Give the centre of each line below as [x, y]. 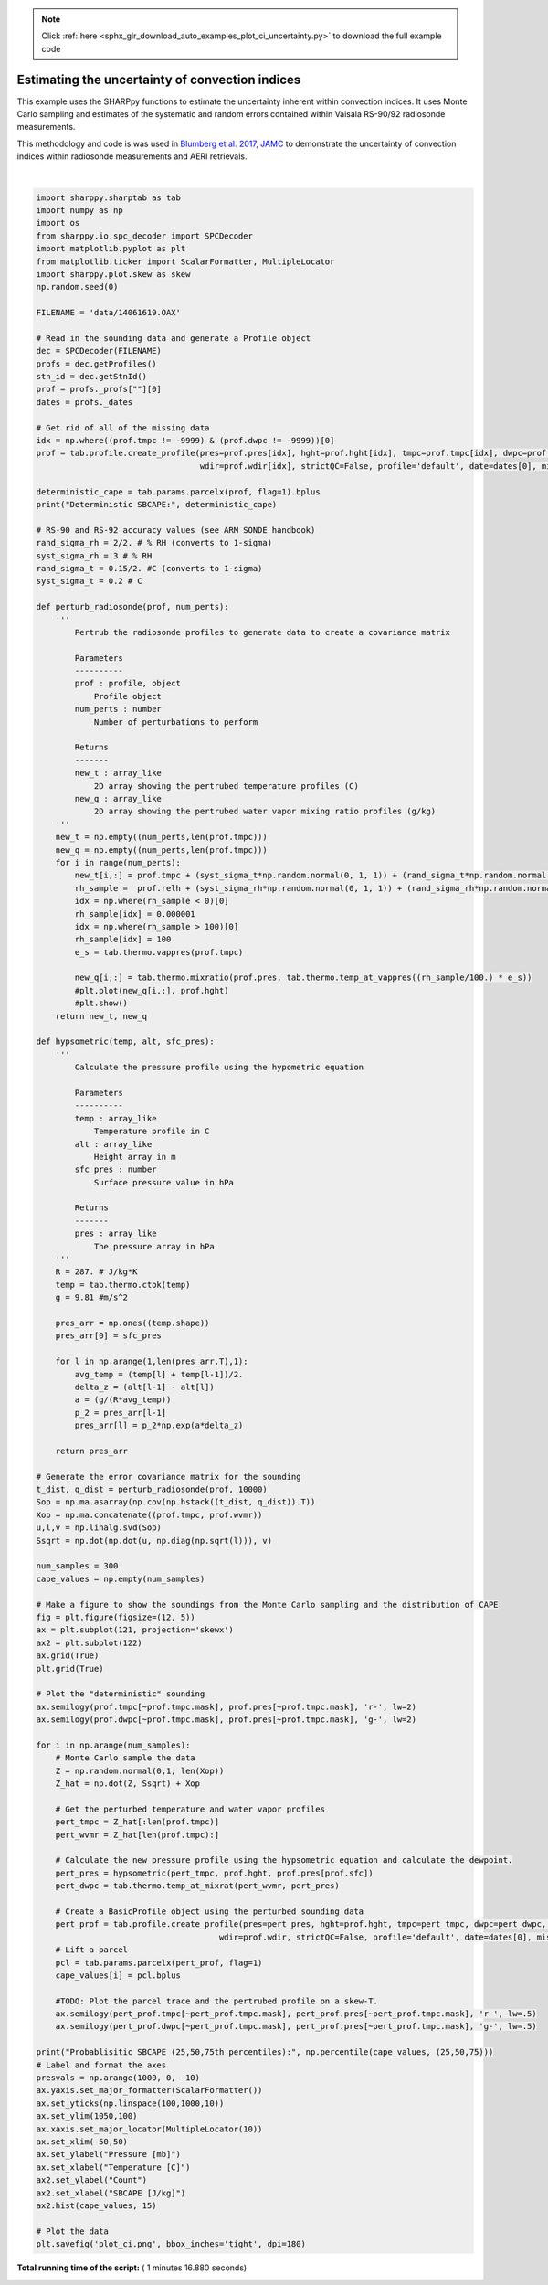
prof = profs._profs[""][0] [99, 389]
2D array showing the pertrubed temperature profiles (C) [227, 786]
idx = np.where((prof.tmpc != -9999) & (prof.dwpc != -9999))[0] [185, 441]
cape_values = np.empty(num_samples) [121, 1578]
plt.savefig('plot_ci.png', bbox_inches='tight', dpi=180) [171, 2244]
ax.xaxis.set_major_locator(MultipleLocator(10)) [149, 2129]
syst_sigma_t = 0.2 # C [90, 581]
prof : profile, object [128, 684]
